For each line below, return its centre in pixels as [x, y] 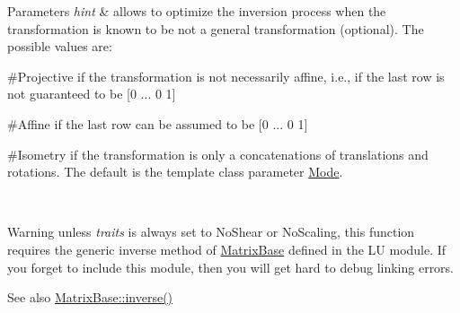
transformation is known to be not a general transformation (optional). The [216, 28]
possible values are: [60, 46]
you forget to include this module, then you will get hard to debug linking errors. [231, 267]
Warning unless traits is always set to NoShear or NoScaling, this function [211, 232]
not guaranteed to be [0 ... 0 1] [92, 94]
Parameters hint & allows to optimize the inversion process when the [197, 11]
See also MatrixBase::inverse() [90, 297]
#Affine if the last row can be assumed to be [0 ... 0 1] [158, 123]
